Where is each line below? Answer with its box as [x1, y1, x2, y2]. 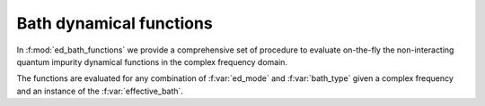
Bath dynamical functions [16, 13, 213, 33]
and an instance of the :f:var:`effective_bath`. [16, 86, 184, 96]
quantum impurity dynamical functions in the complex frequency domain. [16, 56, 287, 67]
